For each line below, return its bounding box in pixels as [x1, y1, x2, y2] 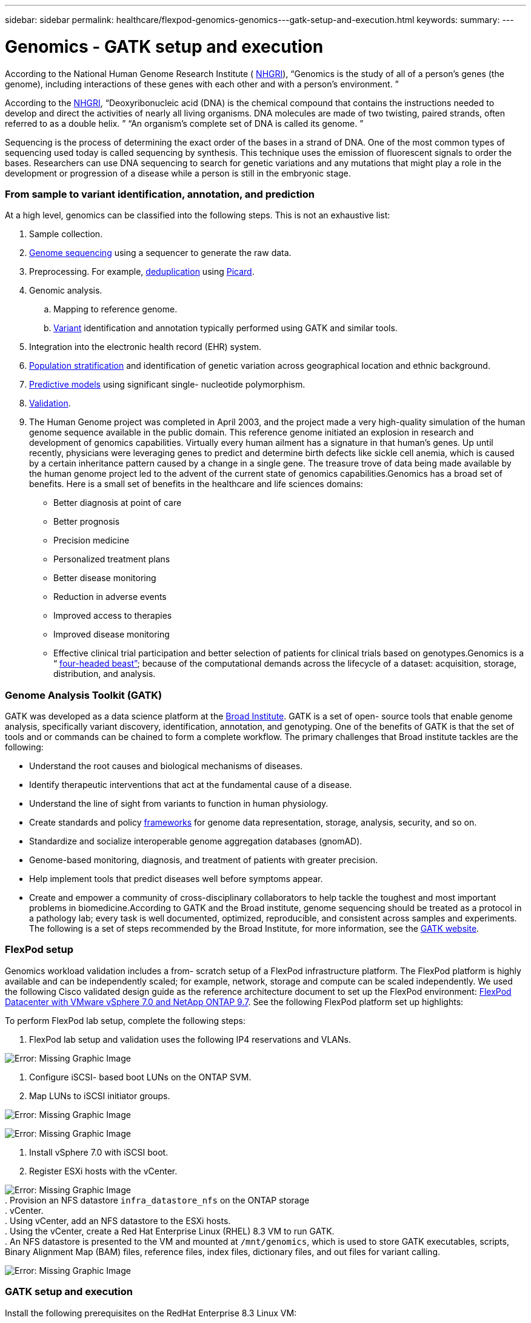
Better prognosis [53, 516, 120, 527]
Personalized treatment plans [53, 554, 170, 565]
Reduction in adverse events [53, 591, 167, 602]
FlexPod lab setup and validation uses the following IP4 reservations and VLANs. [29, 1034, 351, 1045]
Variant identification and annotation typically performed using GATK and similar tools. [53, 323, 398, 334]
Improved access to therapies [53, 610, 172, 621]
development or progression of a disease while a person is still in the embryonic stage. [5, 167, 351, 178]
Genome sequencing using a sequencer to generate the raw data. [29, 247, 292, 258]
